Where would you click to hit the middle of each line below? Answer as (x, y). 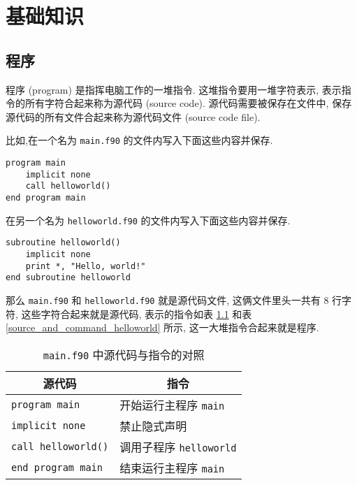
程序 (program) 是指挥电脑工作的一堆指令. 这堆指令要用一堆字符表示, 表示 (174, 89)
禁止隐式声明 (153, 426)
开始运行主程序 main (172, 405)
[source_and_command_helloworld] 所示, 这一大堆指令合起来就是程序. (162, 327)
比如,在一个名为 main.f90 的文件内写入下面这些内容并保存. (139, 140)
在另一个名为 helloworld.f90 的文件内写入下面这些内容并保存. (148, 220)
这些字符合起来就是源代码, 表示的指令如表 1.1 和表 (137, 313)
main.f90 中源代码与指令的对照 (124, 354)
